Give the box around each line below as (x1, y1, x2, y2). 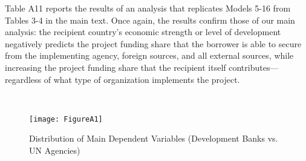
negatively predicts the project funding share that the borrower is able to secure (5, 37, 302, 50)
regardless (5, 73, 42, 85)
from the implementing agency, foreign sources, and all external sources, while (5, 49, 294, 62)
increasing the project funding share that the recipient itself (5, 61, 226, 73)
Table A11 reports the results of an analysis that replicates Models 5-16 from (5, 2, 291, 14)
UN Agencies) (29, 144, 80, 156)
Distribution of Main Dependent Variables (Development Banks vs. (29, 132, 278, 145)
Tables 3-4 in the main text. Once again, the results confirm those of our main (5, 13, 295, 26)
